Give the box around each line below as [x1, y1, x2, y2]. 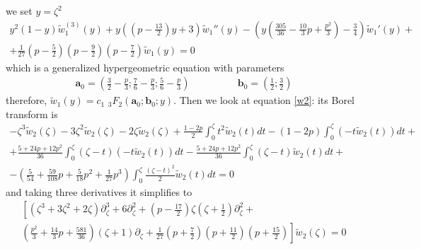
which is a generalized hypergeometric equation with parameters [6, 59, 284, 74]
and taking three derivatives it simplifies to [6, 184, 192, 199]
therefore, [6, 93, 47, 108]
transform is [6, 106, 58, 121]
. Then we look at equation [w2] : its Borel [173, 93, 354, 108]
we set [6, 4, 33, 18]
